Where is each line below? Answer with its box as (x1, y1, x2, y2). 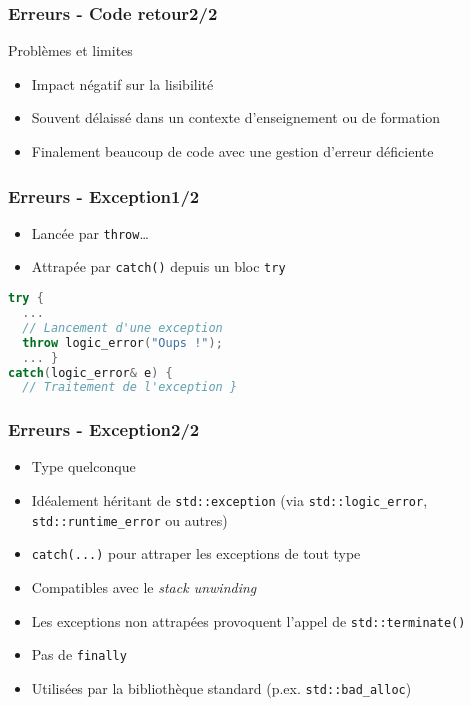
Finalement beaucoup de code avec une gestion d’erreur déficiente (31, 141, 434, 161)
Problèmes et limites (8, 40, 133, 61)
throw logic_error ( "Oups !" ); (22, 335, 223, 350)
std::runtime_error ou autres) (31, 509, 228, 530)
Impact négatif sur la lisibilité (31, 73, 214, 94)
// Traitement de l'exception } (22, 380, 238, 395)
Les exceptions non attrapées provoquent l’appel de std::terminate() (31, 610, 466, 631)
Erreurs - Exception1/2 (8, 183, 200, 208)
